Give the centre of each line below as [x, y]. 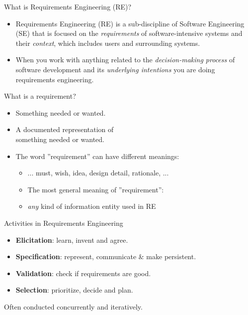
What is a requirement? [40, 96]
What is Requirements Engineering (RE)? [68, 6]
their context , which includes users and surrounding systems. [108, 43]
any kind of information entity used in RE [92, 206]
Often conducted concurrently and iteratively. [73, 306]
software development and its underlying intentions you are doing [115, 69]
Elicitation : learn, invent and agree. [72, 239]
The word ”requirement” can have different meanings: [97, 156]
